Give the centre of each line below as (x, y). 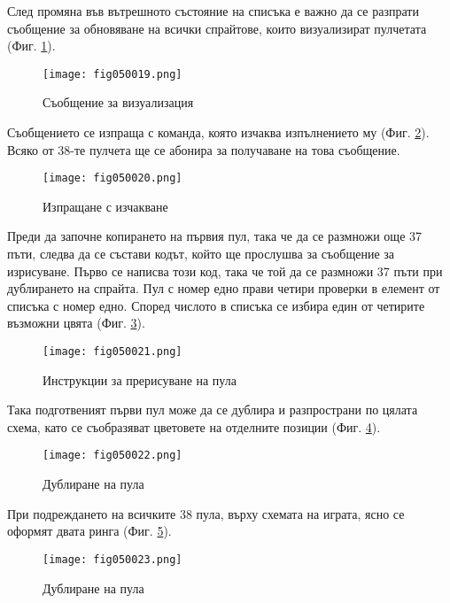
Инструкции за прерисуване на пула (140, 379)
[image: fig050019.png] (112, 74)
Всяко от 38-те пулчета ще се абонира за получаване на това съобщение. (204, 149)
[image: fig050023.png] (112, 559)
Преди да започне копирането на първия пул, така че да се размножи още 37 (215, 236)
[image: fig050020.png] (112, 178)
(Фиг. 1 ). (31, 46)
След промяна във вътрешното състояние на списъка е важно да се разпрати (213, 11)
